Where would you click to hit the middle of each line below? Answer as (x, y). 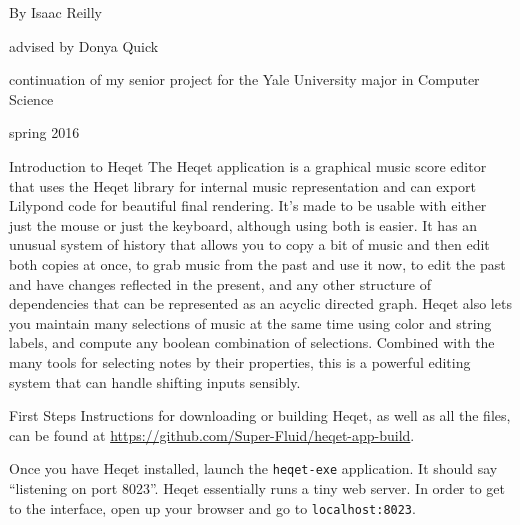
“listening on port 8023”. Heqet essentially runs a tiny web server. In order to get (257, 487)
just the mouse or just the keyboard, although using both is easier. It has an (243, 224)
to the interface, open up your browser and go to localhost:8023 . (212, 507)
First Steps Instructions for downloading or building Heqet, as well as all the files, (260, 415)
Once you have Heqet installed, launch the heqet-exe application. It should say (253, 468)
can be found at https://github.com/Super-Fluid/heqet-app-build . (212, 434)
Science (31, 98)
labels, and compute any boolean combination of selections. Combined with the (252, 342)
